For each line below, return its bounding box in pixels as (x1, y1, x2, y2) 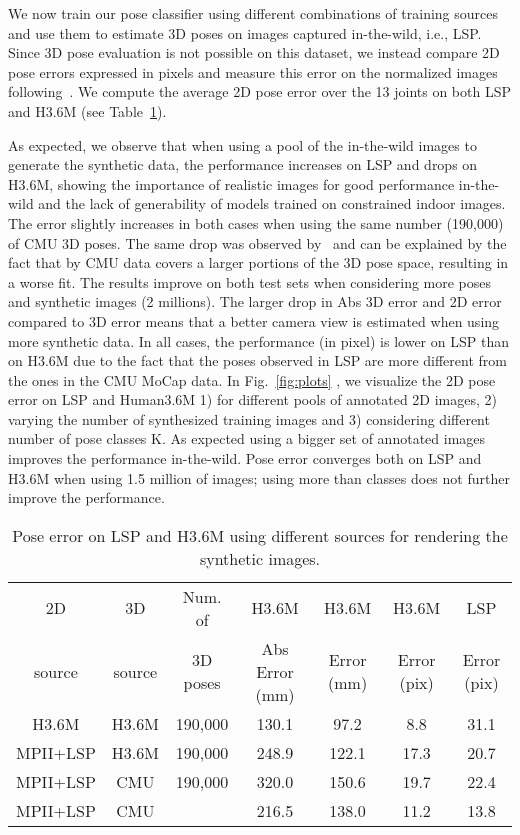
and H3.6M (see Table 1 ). (8, 100, 167, 121)
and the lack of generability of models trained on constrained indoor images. (38, 193, 506, 214)
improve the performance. (8, 487, 165, 508)
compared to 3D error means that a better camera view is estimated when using (8, 310, 500, 331)
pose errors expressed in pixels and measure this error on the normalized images (8, 61, 498, 82)
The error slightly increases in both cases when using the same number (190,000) (8, 212, 504, 233)
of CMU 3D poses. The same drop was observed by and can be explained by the (8, 232, 507, 253)
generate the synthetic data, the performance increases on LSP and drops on (8, 154, 478, 175)
